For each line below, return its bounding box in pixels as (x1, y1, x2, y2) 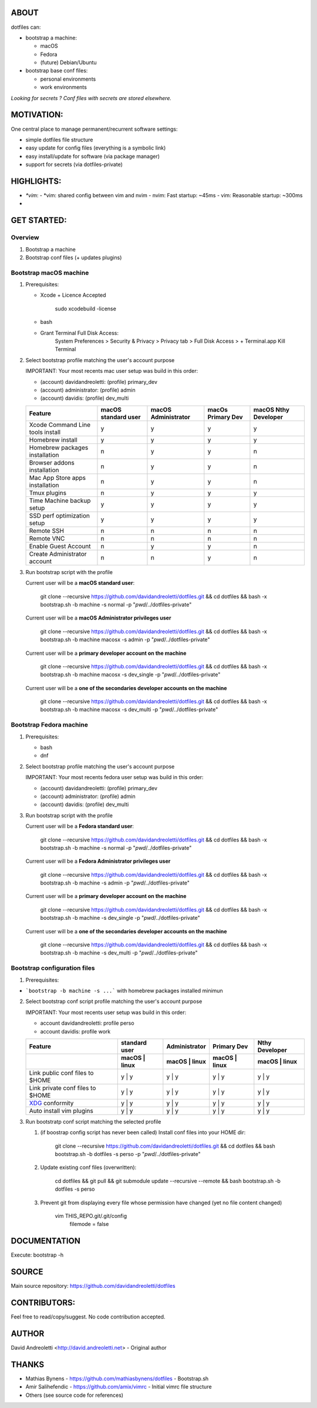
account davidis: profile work (40, 1028, 111, 1035)
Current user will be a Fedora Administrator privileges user (25, 857, 171, 865)
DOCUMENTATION (11, 1236, 80, 1246)
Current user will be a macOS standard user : (25, 579, 135, 587)
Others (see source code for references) (25, 1392, 123, 1399)
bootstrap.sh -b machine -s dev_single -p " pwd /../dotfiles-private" (40, 915, 201, 922)
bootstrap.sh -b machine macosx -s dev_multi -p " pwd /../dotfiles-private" (40, 706, 218, 713)
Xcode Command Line (29, 420, 91, 429)
